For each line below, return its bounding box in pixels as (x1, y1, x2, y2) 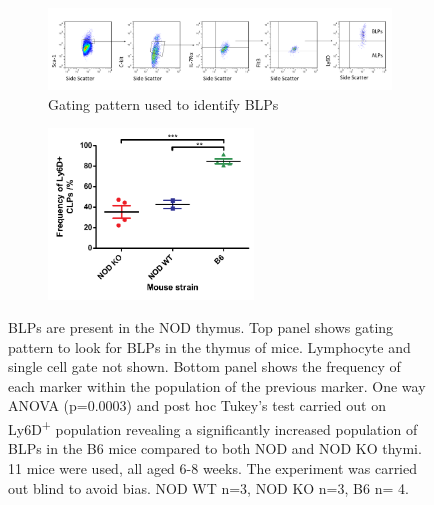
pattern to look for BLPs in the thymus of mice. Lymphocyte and (8, 336, 411, 357)
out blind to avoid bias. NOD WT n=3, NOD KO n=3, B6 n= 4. (8, 477, 409, 498)
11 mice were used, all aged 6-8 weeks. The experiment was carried (8, 457, 418, 478)
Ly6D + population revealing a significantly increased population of (8, 416, 418, 439)
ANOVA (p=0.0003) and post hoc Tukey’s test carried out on (8, 395, 386, 416)
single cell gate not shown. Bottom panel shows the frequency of (8, 356, 401, 377)
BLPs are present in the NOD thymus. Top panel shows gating (8, 317, 394, 338)
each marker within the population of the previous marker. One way (8, 375, 426, 396)
